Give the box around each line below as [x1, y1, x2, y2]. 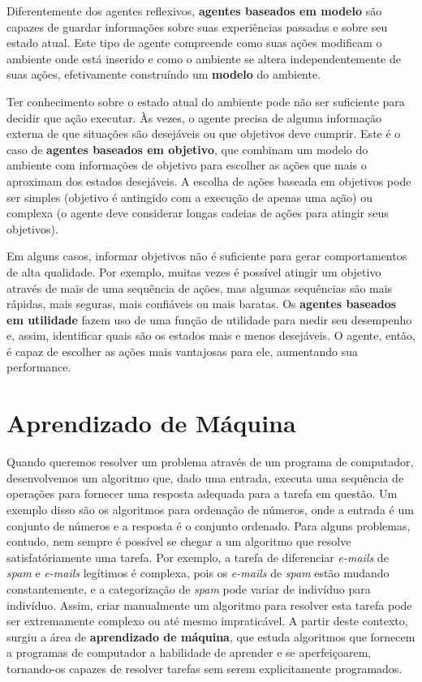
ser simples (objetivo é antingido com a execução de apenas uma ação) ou [6, 188, 373, 205]
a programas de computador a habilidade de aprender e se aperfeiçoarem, [6, 644, 372, 661]
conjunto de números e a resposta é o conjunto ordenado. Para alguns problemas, [6, 517, 411, 534]
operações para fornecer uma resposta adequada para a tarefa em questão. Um [6, 485, 398, 502]
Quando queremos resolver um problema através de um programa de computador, [6, 453, 414, 470]
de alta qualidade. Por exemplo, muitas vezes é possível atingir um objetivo [6, 263, 381, 280]
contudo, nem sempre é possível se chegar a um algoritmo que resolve [6, 533, 351, 550]
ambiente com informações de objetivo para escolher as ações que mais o [6, 157, 367, 174]
